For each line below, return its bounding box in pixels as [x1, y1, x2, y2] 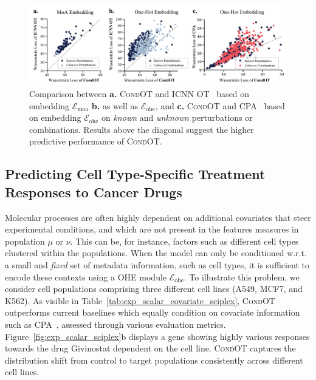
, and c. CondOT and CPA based [155, 99, 285, 112]
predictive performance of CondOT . [29, 135, 162, 148]
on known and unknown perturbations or [101, 111, 253, 124]
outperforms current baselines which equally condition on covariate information [5, 306, 300, 319]
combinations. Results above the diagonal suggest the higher [29, 123, 254, 135]
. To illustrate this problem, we [184, 270, 300, 283]
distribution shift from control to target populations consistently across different [5, 353, 303, 366]
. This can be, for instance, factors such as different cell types [70, 234, 299, 247]
